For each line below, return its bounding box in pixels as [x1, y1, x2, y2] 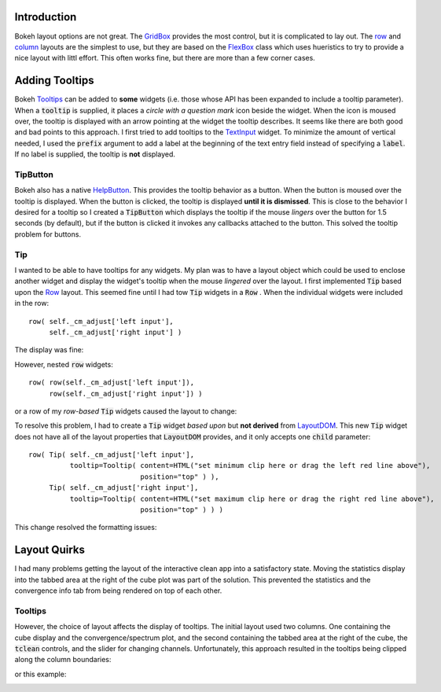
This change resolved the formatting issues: [14, 523, 157, 532]
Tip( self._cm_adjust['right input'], [49, 484, 199, 492]
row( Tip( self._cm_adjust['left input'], [28, 451, 195, 459]
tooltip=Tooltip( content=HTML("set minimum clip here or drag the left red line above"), [69, 461, 431, 470]
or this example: [14, 669, 67, 679]
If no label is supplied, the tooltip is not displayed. [14, 149, 176, 159]
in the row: [14, 299, 50, 308]
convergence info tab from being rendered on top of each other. [14, 586, 222, 595]
